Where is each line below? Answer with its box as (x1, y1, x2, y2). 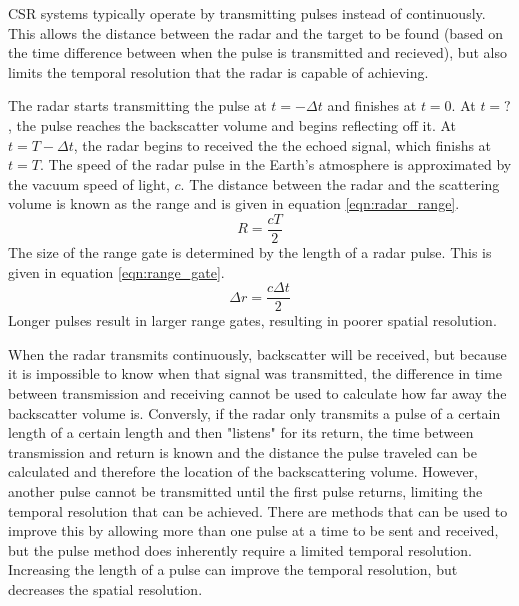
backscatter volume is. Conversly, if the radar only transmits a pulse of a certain (8, 402, 501, 423)
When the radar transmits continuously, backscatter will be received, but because (8, 343, 507, 364)
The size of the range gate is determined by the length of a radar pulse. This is (8, 242, 492, 262)
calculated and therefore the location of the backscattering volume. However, (8, 461, 478, 482)
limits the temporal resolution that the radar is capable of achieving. (8, 61, 429, 82)
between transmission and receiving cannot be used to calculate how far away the (8, 383, 507, 404)
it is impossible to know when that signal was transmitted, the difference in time (8, 363, 503, 384)
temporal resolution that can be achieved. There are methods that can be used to (8, 500, 508, 521)
